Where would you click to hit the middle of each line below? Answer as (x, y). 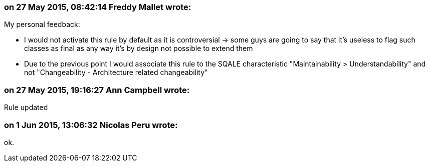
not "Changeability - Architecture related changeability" (116, 72)
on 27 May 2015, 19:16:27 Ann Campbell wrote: (97, 90)
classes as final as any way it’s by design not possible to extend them (139, 48)
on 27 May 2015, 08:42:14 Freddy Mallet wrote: (98, 7)
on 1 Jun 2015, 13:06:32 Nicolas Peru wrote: (91, 125)
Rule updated (26, 107)
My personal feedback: (42, 24)
